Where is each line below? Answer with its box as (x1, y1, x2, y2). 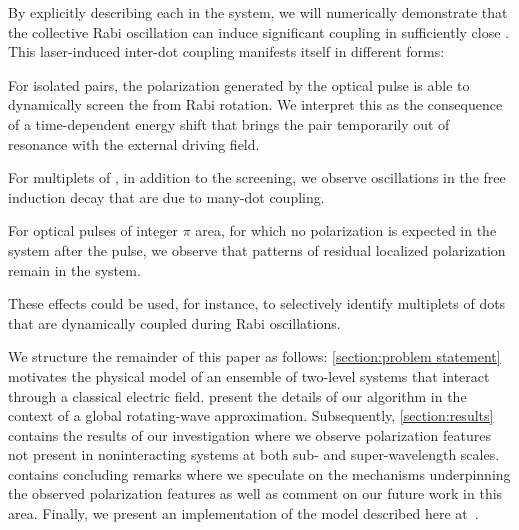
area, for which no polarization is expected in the (195, 220, 497, 241)
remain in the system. (8, 259, 141, 280)
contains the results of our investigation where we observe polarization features (8, 424, 491, 445)
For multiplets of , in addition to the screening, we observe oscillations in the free (8, 167, 506, 188)
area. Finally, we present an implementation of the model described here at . (8, 503, 479, 524)
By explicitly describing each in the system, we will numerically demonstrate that (8, 2, 508, 22)
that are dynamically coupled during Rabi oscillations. (8, 312, 341, 333)
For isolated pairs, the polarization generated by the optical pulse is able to (8, 74, 470, 95)
